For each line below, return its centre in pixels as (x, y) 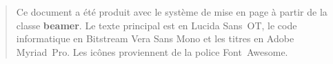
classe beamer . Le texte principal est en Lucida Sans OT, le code (157, 25)
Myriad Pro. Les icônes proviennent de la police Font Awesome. (152, 51)
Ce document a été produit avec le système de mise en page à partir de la (172, 12)
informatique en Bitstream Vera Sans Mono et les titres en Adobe (155, 38)
